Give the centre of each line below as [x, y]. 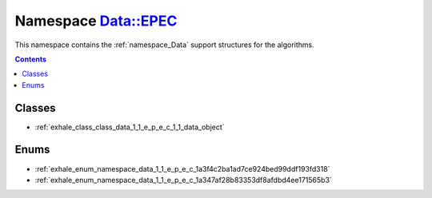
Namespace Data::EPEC [96, 21]
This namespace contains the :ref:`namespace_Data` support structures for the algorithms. [165, 45]
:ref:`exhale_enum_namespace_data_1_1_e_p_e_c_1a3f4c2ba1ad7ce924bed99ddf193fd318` [182, 168]
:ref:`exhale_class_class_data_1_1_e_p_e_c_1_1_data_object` [130, 127]
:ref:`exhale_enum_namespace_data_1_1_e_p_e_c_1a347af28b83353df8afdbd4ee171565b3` [183, 180]
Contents [31, 59]
